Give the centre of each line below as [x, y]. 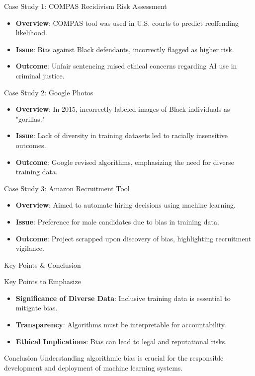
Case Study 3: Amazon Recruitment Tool [67, 188]
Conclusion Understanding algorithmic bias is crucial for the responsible [114, 358]
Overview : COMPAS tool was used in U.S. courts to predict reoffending [127, 23]
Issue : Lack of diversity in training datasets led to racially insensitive [122, 135]
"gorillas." [30, 118]
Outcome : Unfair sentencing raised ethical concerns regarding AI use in [126, 66]
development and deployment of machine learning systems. [93, 367]
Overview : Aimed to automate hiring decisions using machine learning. [126, 205]
